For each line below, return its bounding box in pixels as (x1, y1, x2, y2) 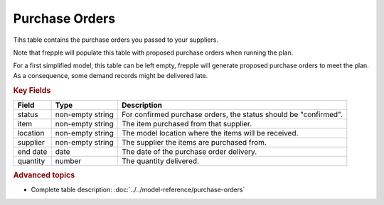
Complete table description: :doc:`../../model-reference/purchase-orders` (31, 185, 245, 194)
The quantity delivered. (121, 156, 199, 166)
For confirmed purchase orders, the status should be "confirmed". (121, 109, 343, 119)
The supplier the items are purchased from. (121, 137, 267, 147)
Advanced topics (13, 170, 75, 180)
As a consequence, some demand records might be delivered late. (13, 71, 208, 79)
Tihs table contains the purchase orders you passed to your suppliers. (13, 35, 218, 44)
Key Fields (13, 85, 51, 95)
